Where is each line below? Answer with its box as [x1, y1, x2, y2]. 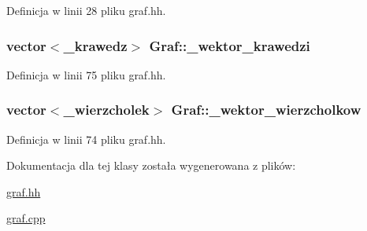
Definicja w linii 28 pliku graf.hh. [6, 2, 166, 18]
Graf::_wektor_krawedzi [149, 35, 310, 55]
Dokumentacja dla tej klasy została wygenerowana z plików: [6, 157, 296, 174]
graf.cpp [6, 210, 46, 226]
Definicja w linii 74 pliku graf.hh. [6, 130, 166, 147]
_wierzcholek [63, 100, 150, 119]
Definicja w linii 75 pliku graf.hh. [6, 66, 166, 82]
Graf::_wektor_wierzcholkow [171, 100, 361, 119]
